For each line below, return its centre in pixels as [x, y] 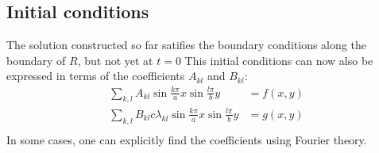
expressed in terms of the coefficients [96, 76]
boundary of [36, 60]
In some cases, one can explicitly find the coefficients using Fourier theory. [187, 139]
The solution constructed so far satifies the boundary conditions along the [186, 45]
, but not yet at [115, 60]
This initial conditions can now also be [279, 60]
